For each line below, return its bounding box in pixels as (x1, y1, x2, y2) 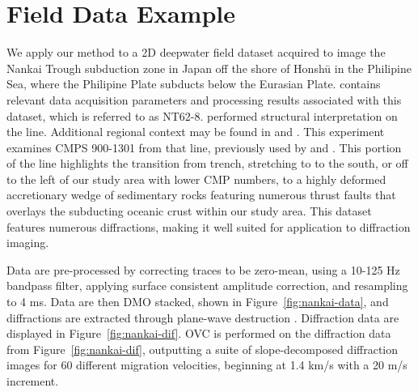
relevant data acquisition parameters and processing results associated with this (6, 91, 402, 108)
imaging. (6, 234, 49, 251)
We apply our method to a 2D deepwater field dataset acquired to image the (6, 44, 386, 61)
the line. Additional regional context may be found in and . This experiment (6, 123, 385, 140)
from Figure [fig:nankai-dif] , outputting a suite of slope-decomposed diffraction (6, 340, 399, 357)
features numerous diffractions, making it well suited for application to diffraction (6, 218, 411, 235)
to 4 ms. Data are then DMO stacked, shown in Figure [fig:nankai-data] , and (6, 293, 389, 310)
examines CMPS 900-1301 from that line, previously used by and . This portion (6, 138, 402, 156)
